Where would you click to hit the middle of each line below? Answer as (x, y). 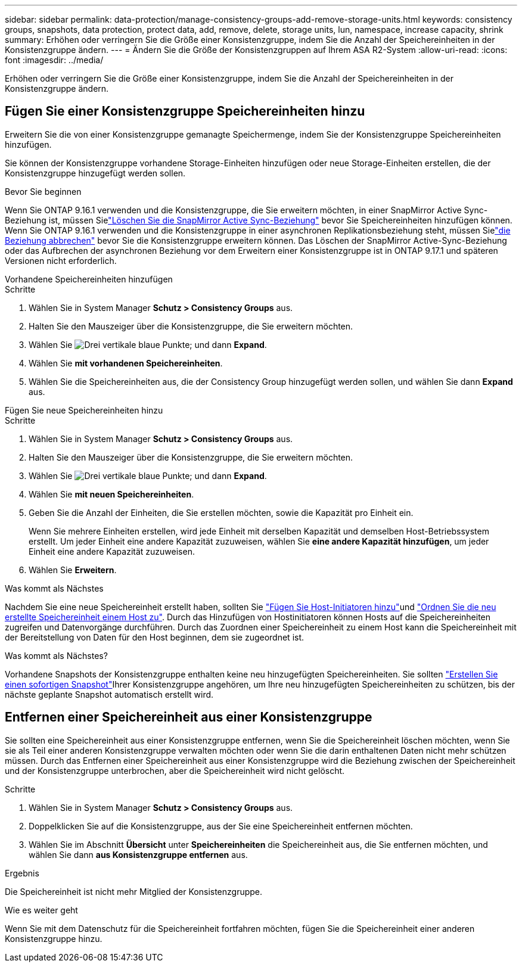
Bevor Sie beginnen (43, 191)
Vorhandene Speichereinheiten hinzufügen (89, 279)
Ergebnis (22, 873)
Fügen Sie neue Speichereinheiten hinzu (84, 410)
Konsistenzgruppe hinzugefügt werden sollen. (95, 173)
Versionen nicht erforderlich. (61, 260)
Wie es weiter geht (41, 910)
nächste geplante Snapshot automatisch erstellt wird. (109, 694)
